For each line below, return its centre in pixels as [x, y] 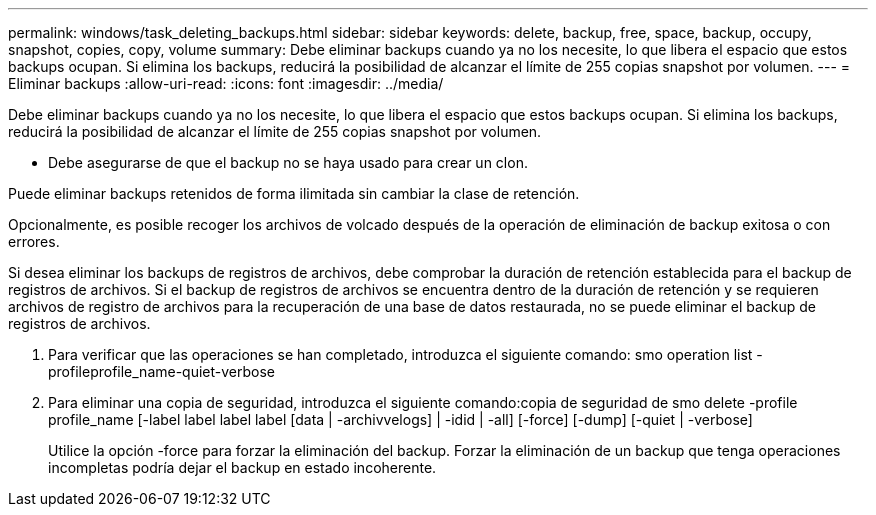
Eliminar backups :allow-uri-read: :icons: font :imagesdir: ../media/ [226, 83]
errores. [34, 241]
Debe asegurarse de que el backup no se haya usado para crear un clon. [288, 162]
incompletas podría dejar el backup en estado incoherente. [242, 467]
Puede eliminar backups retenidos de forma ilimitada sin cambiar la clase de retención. [294, 193]
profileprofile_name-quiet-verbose [162, 371]
